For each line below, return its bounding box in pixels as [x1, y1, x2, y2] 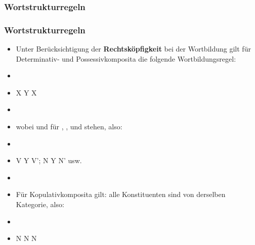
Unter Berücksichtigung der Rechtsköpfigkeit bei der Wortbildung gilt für [16, 43, 251, 54]
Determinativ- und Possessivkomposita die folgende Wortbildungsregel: [16, 53, 236, 64]
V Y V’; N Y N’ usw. [16, 155, 82, 166]
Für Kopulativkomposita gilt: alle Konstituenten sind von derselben [16, 189, 226, 200]
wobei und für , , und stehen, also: [16, 121, 122, 132]
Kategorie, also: [16, 199, 64, 209]
